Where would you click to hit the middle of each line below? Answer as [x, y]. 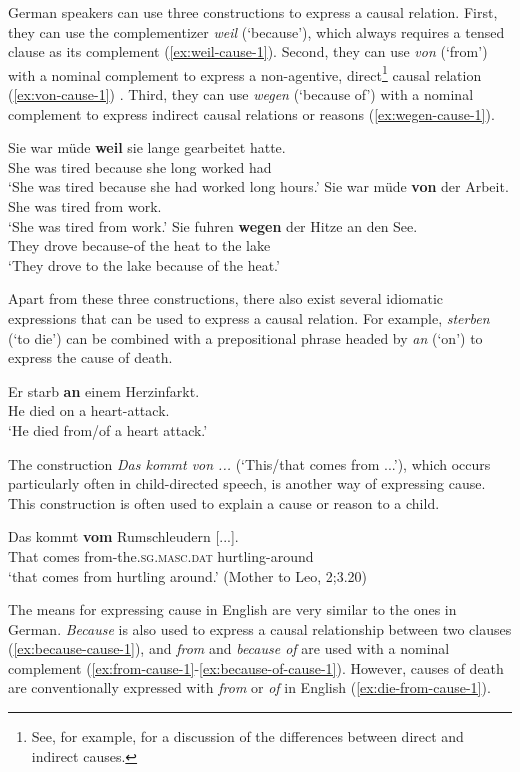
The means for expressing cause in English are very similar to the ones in [232, 609]
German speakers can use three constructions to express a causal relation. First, [253, 12]
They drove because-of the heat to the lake [139, 245]
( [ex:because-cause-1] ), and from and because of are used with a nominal [229, 648]
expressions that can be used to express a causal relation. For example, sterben [249, 317]
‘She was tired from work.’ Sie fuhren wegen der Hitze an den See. [213, 225]
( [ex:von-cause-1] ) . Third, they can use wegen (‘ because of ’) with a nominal [241, 94]
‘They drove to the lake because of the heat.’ [144, 264]
